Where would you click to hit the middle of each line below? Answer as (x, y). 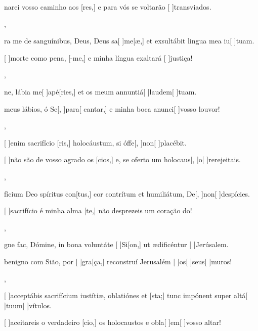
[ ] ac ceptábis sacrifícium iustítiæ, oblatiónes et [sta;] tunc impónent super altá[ (126, 295)
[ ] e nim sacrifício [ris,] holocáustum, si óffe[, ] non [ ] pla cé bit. (95, 142)
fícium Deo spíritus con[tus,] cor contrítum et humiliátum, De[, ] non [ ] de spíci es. (127, 193)
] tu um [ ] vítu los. (28, 305)
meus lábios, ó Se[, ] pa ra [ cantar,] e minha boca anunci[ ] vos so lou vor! (112, 108)
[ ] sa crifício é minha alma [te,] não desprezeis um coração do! (98, 210)
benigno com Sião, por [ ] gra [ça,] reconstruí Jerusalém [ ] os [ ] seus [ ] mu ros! (118, 261)
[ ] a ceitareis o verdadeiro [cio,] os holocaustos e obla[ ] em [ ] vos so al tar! (113, 322)
